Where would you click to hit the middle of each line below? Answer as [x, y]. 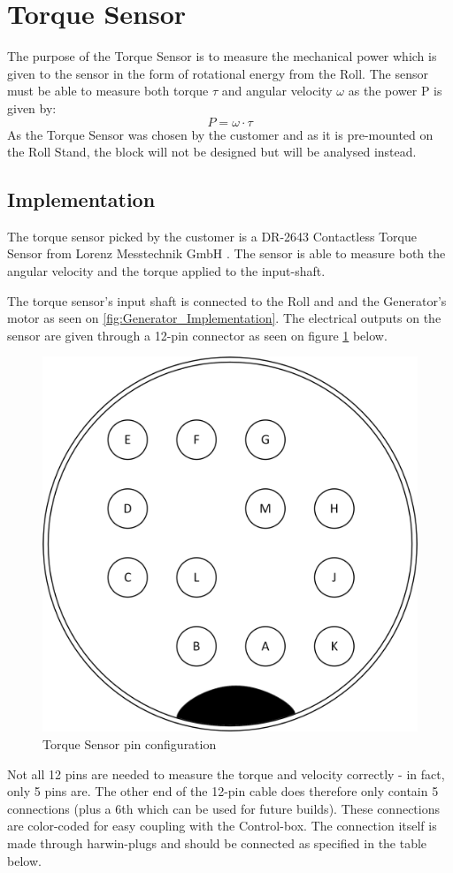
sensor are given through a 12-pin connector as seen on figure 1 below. [197, 335]
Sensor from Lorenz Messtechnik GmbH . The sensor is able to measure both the [226, 253]
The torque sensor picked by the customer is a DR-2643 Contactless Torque [212, 236]
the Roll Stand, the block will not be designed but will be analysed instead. [212, 152]
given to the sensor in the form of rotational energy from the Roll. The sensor [218, 73]
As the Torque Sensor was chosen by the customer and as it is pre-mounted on [220, 134]
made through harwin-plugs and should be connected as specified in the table [217, 843]
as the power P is [395, 91]
